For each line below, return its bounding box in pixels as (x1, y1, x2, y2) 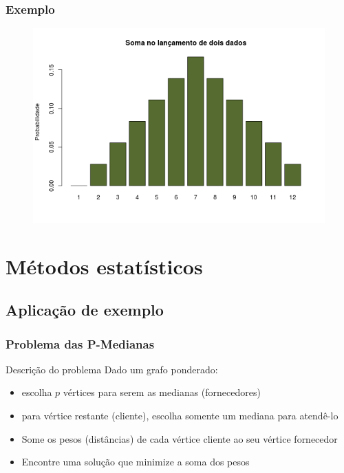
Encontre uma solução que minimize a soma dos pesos (21, 454, 250, 469)
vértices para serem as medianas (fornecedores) (63, 385, 261, 399)
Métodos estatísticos (6, 252, 203, 280)
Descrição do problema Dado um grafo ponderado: (6, 362, 218, 376)
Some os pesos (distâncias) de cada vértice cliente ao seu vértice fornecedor (21, 431, 338, 445)
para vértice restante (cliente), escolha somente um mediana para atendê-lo (21, 408, 338, 423)
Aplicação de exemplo (6, 299, 164, 320)
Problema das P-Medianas (6, 335, 155, 352)
